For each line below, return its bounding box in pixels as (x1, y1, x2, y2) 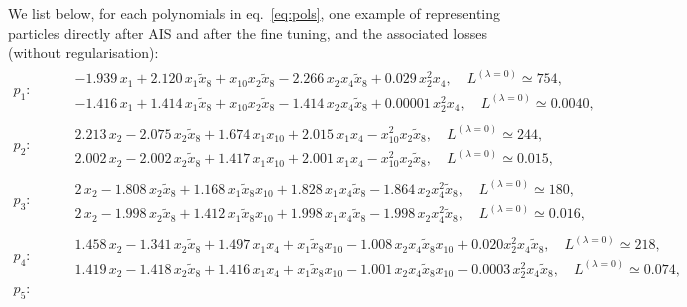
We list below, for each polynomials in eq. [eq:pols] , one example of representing (8, 3, 501, 23)
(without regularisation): (8, 42, 159, 63)
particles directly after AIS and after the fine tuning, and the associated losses (8, 22, 487, 43)
